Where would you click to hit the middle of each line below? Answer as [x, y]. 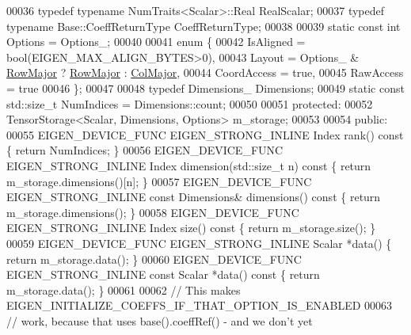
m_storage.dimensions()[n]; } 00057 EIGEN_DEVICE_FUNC [159, 181]
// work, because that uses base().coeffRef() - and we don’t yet [160, 320]
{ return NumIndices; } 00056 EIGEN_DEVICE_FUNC [145, 150]
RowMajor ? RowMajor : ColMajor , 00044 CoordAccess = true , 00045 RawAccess [205, 72]
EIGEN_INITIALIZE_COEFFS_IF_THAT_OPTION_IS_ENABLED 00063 [200, 305]
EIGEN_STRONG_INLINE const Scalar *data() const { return [163, 274]
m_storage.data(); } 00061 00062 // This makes [124, 289]
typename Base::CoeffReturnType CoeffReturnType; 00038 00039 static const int [204, 26]
